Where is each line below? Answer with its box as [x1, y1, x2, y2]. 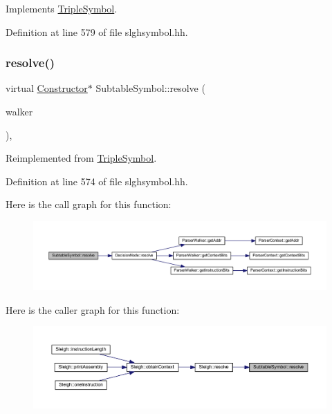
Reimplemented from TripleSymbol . [6, 151, 157, 165]
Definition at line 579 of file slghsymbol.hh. [6, 24, 188, 39]
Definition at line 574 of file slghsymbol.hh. [6, 173, 188, 188]
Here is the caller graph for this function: [6, 302, 180, 317]
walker [6, 104, 33, 118]
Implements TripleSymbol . [6, 1, 118, 15]
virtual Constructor [6, 81, 88, 95]
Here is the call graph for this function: [6, 197, 172, 211]
